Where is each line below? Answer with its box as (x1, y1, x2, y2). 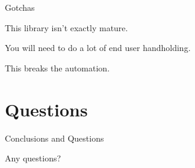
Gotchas (5, 1, 35, 13)
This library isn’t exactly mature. (5, 21, 128, 34)
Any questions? (5, 152, 61, 164)
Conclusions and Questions (5, 131, 104, 144)
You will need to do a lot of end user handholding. (5, 41, 191, 54)
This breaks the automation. (5, 61, 110, 74)
